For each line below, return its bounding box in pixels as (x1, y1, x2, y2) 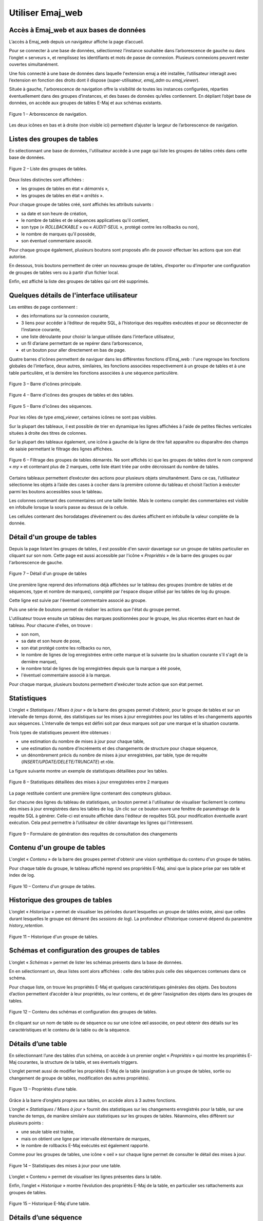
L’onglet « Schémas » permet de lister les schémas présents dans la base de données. (9, 959, 183, 965)
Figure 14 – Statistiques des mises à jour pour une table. (9, 1162, 121, 1168)
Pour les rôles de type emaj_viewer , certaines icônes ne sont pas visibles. (9, 414, 157, 420)
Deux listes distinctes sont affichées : (9, 177, 84, 183)
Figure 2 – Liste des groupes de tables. (9, 166, 87, 171)
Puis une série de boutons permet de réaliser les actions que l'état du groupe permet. (9, 606, 181, 612)
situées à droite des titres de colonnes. (9, 430, 87, 436)
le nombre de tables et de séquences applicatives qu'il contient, (21, 217, 150, 223)
